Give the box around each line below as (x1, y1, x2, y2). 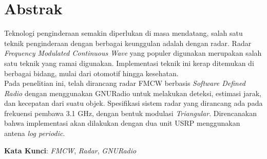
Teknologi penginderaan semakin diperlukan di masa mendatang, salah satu (4, 28, 243, 38)
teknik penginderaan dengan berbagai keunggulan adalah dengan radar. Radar (4, 37, 252, 48)
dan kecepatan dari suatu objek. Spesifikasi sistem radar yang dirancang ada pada (4, 98, 263, 108)
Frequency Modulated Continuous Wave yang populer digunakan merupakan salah (4, 48, 262, 58)
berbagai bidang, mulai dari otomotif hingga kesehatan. (4, 67, 179, 78)
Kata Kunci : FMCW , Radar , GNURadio (4, 145, 137, 155)
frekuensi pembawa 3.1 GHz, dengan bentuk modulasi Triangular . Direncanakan (4, 107, 257, 118)
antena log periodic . (4, 128, 65, 139)
